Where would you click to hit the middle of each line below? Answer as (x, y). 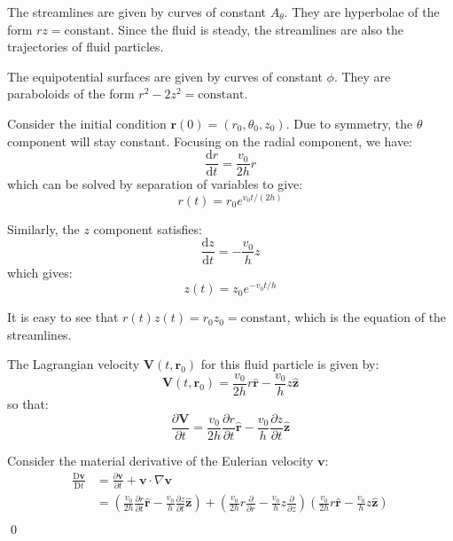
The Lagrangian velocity (74, 364)
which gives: (40, 272)
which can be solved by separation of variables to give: (155, 184)
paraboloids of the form (71, 94)
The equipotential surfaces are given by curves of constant (165, 76)
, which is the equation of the (367, 317)
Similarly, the (43, 228)
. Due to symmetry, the (349, 123)
